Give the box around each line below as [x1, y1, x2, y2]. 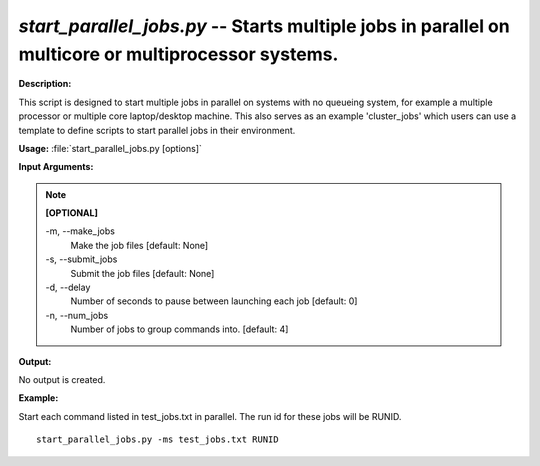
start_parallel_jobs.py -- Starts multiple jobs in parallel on [18, 15, 510, 37]
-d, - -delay [45, 281, 91, 294]
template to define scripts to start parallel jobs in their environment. [18, 124, 296, 136]
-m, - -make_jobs [45, 225, 115, 237]
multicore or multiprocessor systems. [18, 43, 339, 65]
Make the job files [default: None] [70, 239, 209, 251]
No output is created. [18, 373, 106, 385]
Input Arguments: [18, 161, 94, 173]
